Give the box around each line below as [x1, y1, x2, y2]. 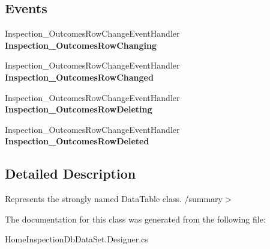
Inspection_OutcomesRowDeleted [5, 135, 149, 147]
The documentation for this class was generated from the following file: [5, 212, 266, 225]
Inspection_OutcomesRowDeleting [5, 103, 152, 115]
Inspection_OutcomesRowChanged [5, 70, 154, 83]
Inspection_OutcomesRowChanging [5, 38, 157, 51]
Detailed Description [5, 164, 136, 183]
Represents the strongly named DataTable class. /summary [5, 192, 223, 205]
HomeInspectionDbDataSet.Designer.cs [5, 233, 148, 245]
